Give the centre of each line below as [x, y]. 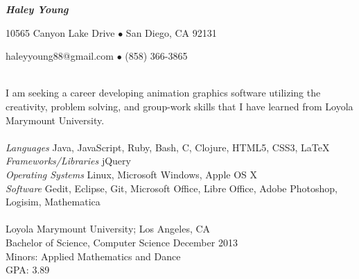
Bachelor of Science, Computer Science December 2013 [122, 242]
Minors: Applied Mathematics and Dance [93, 256]
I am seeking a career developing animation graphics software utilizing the [163, 93]
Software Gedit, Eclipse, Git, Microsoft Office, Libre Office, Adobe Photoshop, [172, 188]
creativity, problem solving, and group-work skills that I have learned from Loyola [179, 106]
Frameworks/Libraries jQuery [68, 161]
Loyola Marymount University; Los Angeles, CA [108, 229]
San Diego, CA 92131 [171, 32]
